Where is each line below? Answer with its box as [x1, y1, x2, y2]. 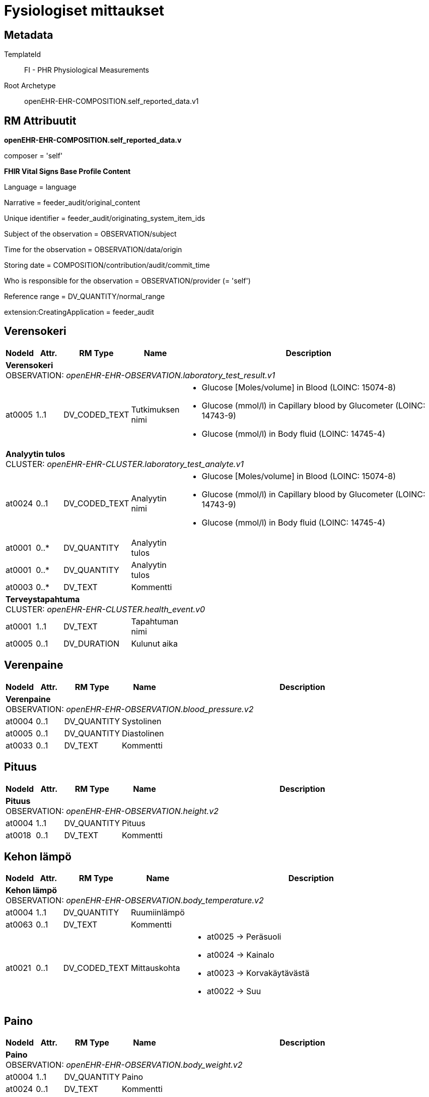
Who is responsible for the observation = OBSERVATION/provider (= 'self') [4, 276, 251, 285]
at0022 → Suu [206, 986, 261, 997]
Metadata [4, 28, 53, 41]
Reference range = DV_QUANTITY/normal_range [4, 292, 165, 301]
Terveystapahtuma [6, 594, 80, 604]
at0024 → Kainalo [206, 950, 274, 960]
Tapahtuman [131, 616, 179, 626]
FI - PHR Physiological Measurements [24, 66, 149, 75]
